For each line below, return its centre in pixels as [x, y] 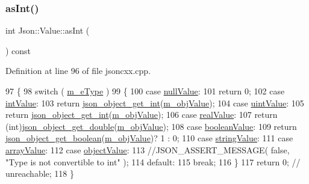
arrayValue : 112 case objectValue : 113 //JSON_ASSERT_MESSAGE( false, [148, 149]
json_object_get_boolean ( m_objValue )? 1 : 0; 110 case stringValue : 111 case [149, 138]
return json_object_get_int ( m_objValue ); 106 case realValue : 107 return [142, 115]
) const [18, 50]
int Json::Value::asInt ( [48, 30]
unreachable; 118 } [40, 173]
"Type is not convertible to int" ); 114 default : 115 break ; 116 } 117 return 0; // [153, 161]
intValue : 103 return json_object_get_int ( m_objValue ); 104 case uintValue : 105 [155, 103]
